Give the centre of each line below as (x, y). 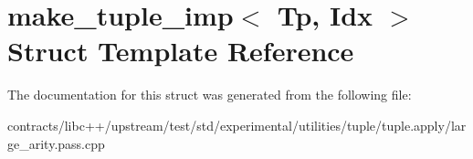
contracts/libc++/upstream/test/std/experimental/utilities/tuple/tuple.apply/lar (237, 125)
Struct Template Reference (181, 51)
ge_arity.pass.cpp (56, 143)
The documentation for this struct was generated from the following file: (210, 95)
